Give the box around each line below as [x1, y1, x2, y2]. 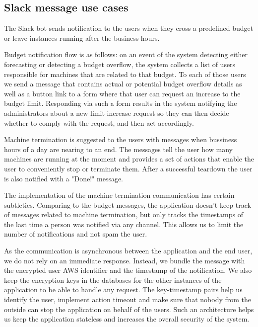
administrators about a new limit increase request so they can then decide [4, 107, 229, 118]
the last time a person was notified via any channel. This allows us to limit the [4, 219, 244, 229]
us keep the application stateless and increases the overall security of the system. [4, 314, 250, 324]
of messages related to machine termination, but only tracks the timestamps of [4, 209, 243, 220]
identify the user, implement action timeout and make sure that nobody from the [4, 294, 252, 305]
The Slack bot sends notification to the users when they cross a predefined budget [4, 23, 254, 33]
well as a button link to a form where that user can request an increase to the [4, 88, 241, 98]
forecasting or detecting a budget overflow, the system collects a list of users [4, 59, 236, 69]
